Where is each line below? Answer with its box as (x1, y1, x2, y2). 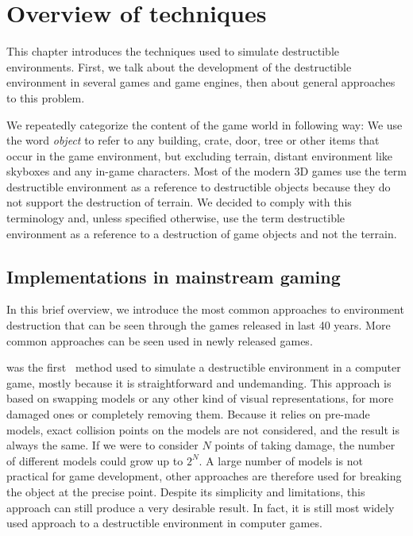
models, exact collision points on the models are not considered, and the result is (6, 421, 399, 438)
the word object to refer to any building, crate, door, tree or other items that (6, 132, 380, 148)
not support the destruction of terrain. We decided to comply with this (6, 194, 352, 210)
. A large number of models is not (199, 452, 363, 469)
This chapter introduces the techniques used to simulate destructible (6, 43, 340, 60)
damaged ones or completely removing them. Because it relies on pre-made (6, 406, 370, 422)
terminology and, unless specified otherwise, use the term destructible (6, 210, 345, 226)
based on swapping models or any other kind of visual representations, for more (6, 390, 394, 407)
